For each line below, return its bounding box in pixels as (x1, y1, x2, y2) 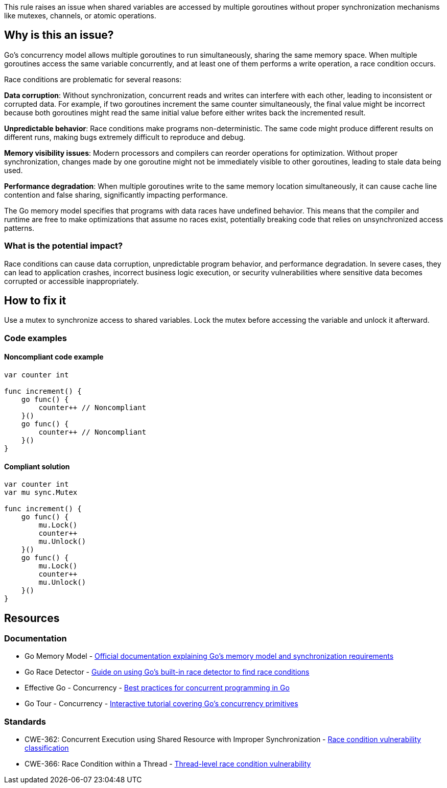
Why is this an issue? (4, 29, 114, 42)
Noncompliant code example (4, 352, 104, 362)
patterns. (4, 223, 34, 232)
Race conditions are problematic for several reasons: (4, 75, 182, 84)
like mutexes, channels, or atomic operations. (4, 11, 156, 20)
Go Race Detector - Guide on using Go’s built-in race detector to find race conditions (25, 667, 310, 677)
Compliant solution (4, 462, 70, 471)
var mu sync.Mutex (4, 488, 78, 497)
